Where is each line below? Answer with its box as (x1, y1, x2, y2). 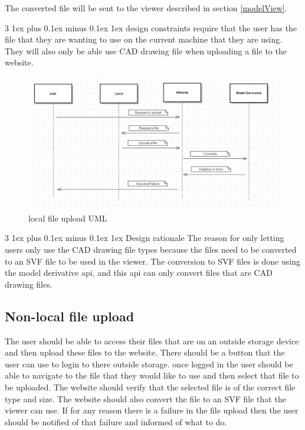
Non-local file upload (5, 307, 135, 325)
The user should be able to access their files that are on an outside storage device (5, 334, 299, 347)
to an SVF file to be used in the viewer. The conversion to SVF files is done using (5, 255, 300, 267)
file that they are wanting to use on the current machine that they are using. (5, 33, 283, 45)
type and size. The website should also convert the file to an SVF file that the (5, 392, 286, 405)
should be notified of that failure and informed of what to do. (5, 415, 227, 428)
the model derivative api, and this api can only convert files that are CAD (5, 266, 273, 279)
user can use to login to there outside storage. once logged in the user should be (5, 357, 293, 370)
